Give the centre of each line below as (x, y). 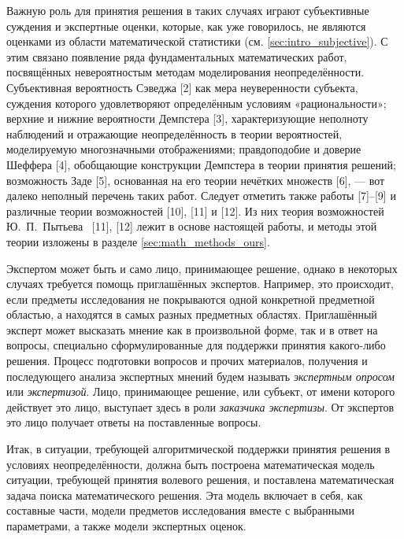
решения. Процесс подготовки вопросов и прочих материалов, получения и (187, 361)
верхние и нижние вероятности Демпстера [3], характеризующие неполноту (187, 118)
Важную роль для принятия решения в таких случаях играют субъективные (188, 10)
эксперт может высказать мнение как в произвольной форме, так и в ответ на (192, 329)
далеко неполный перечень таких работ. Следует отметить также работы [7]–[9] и (201, 196)
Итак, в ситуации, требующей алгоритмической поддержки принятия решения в (198, 449)
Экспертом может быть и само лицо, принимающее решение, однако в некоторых (202, 268)
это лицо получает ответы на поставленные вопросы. (134, 422)
